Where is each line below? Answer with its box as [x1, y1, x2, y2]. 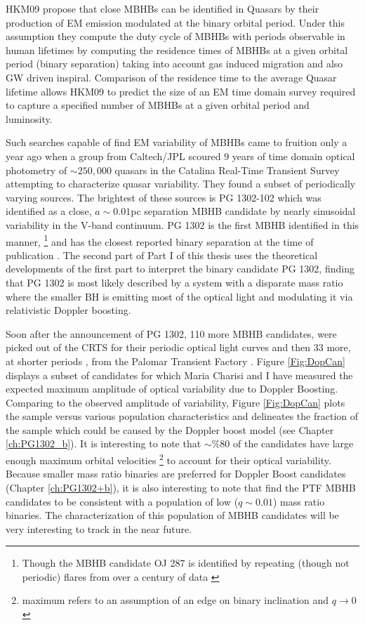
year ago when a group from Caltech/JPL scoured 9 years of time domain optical [6, 148, 355, 163]
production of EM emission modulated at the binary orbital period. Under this [6, 15, 345, 29]
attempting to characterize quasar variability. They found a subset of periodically [6, 176, 356, 191]
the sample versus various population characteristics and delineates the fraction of [6, 409, 359, 423]
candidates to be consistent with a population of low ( [6, 494, 239, 508]
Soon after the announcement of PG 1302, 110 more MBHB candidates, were [6, 326, 337, 341]
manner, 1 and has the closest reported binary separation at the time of [6, 232, 314, 249]
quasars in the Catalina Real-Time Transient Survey [114, 162, 340, 177]
